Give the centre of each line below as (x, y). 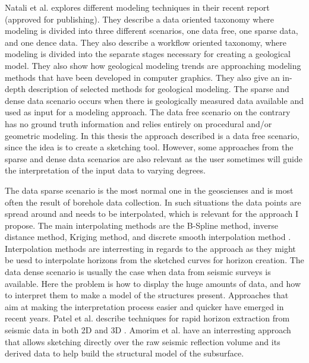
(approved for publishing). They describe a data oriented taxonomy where (140, 19)
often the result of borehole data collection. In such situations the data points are (153, 202)
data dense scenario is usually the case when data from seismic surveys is (138, 272)
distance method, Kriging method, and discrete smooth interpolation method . (148, 237)
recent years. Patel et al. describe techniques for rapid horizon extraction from (147, 318)
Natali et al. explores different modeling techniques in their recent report (137, 7)
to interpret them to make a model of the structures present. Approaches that (147, 295)
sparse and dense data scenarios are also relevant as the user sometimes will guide (154, 158)
